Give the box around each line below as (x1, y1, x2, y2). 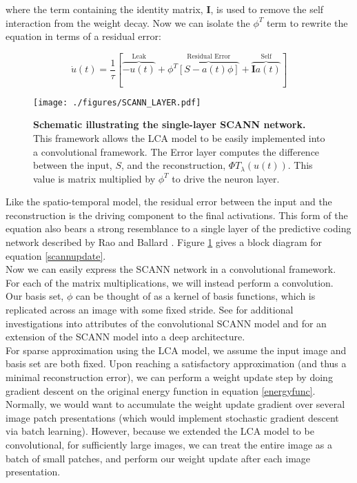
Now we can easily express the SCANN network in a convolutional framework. (6, 262, 336, 276)
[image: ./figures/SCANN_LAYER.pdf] (33, 97, 201, 107)
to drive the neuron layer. (172, 171, 280, 185)
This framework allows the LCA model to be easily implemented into (33, 130, 325, 145)
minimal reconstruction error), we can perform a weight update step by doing (6, 370, 333, 384)
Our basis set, (6, 289, 64, 303)
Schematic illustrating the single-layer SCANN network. (33, 117, 306, 132)
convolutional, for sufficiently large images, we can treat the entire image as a (6, 437, 332, 451)
